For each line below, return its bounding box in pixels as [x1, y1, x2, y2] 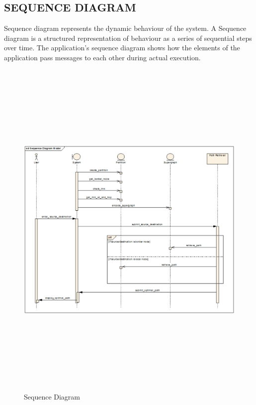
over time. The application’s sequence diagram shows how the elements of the [4, 42, 240, 53]
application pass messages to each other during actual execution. [4, 52, 201, 62]
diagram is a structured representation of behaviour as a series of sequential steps [4, 32, 252, 43]
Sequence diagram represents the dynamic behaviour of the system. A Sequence [4, 23, 247, 33]
